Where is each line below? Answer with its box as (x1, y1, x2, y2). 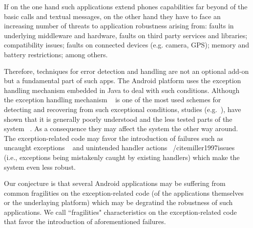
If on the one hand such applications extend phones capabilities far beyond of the (4, 1, 248, 11)
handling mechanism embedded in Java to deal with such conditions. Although (4, 85, 240, 95)
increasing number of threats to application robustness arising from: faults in (4, 21, 234, 31)
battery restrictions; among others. (4, 49, 108, 59)
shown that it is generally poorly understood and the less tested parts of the (4, 114, 232, 124)
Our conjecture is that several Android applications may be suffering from (4, 178, 226, 188)
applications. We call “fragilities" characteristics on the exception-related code (4, 206, 237, 217)
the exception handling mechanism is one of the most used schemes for (4, 94, 221, 105)
